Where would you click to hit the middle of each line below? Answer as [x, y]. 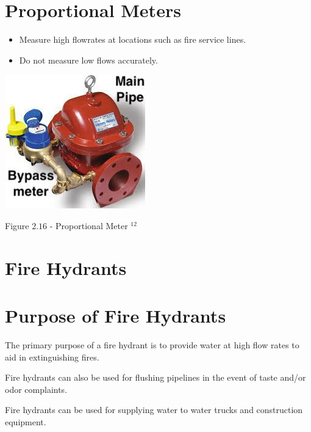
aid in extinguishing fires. [52, 357]
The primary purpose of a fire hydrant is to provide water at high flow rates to [152, 345]
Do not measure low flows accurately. [88, 60]
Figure [17, 225]
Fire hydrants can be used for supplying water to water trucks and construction [154, 410]
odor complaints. [36, 389]
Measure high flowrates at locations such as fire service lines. [133, 39]
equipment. [26, 421]
